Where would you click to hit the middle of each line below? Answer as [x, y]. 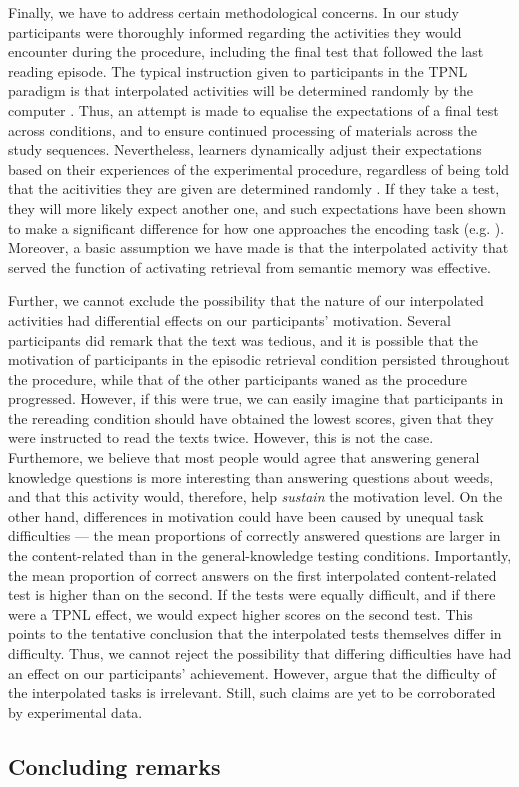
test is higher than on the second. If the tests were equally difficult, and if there [252, 594]
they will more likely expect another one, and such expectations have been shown [257, 207]
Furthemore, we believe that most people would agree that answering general [244, 457]
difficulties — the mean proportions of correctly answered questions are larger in [254, 535]
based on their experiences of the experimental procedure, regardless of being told [259, 168]
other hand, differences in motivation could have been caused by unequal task [246, 515]
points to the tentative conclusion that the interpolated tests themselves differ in [255, 633]
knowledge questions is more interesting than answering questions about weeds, [251, 476]
